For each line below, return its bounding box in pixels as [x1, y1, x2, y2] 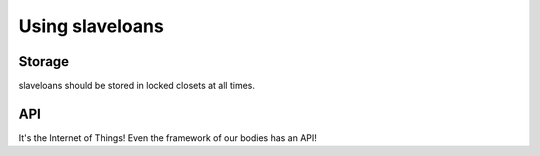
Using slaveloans [18, 15, 164, 37]
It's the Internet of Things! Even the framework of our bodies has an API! [18, 131, 317, 144]
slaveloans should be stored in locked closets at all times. [18, 80, 255, 92]
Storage [18, 53, 70, 70]
